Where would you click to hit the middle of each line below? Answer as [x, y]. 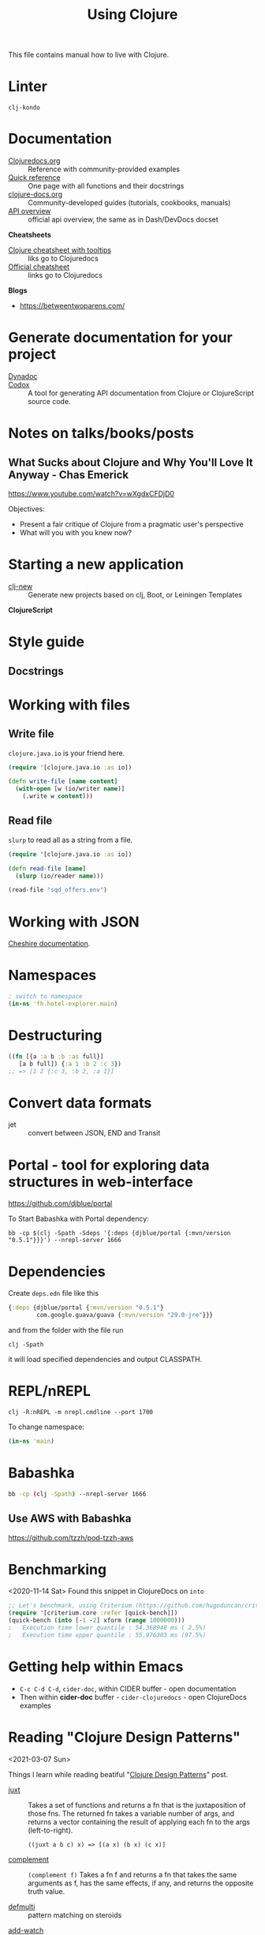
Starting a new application [96, 565]
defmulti [22, 1907]
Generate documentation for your [120, 338]
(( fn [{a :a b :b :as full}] [56, 1056]
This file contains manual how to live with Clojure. [89, 55]
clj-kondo [24, 108]
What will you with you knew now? [76, 533]
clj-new [21, 586]
